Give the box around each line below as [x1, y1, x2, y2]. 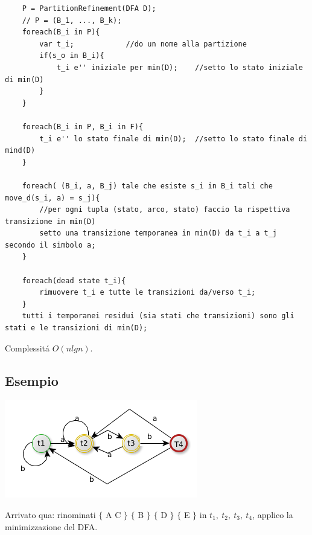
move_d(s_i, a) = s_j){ [5, 193, 100, 202]
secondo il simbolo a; [5, 240, 96, 249]
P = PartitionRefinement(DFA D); [22, 4, 156, 13]
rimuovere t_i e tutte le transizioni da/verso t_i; [39, 288, 256, 297]
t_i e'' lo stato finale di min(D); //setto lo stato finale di [39, 134, 308, 143]
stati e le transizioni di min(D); [5, 324, 148, 333]
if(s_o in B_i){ [39, 51, 104, 60]
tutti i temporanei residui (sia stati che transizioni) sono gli [22, 312, 294, 321]
